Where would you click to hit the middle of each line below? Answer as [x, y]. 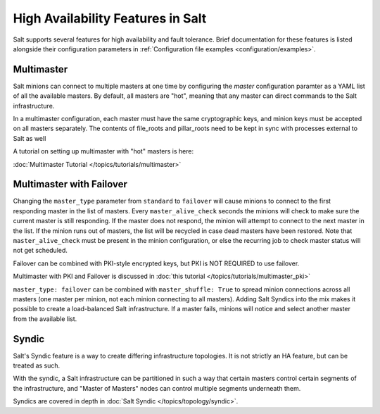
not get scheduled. [40, 251]
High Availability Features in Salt [110, 18]
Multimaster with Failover [70, 184]
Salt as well [30, 138]
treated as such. [37, 365]
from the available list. [45, 319]
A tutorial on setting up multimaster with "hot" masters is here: [103, 151]
